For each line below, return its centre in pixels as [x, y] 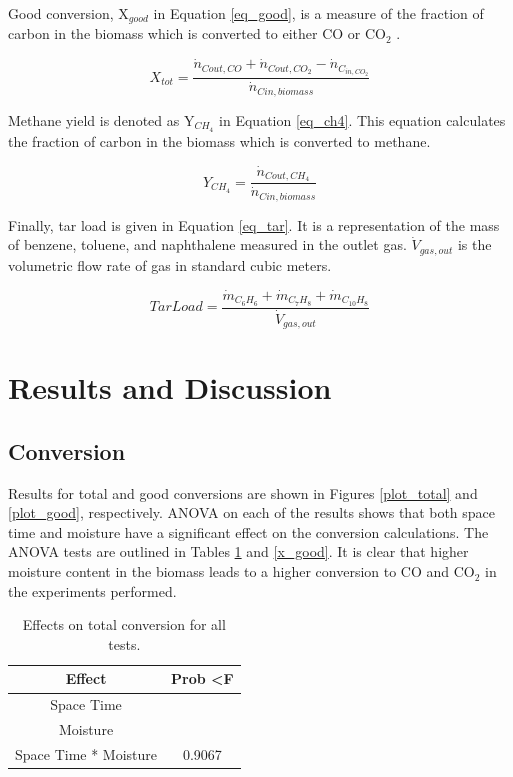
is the [474, 244]
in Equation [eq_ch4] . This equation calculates [362, 119]
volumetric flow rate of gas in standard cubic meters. [170, 264]
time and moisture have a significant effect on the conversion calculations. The [248, 531]
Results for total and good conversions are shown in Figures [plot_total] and [243, 492]
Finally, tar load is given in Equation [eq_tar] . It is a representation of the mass [254, 224]
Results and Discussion [170, 387]
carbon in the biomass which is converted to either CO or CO [197, 33]
